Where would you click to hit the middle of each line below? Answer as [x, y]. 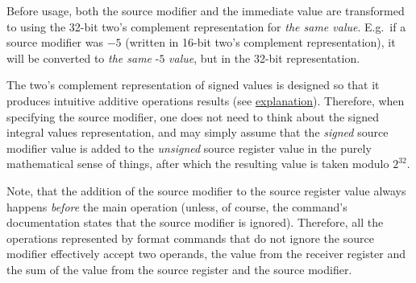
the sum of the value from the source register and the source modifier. [179, 269]
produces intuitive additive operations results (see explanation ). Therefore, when [206, 100]
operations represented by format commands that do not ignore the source [190, 238]
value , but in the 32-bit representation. [264, 57]
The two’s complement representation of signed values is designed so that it [193, 85]
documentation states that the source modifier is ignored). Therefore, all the [195, 222]
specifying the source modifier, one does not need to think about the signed [193, 116]
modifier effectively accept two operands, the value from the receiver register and [206, 254]
